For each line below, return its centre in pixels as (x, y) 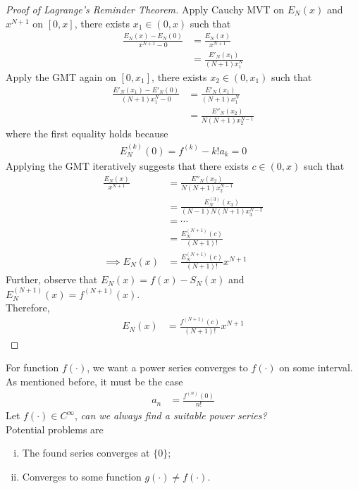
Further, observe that (52, 279)
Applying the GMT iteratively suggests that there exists (127, 165)
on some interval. (316, 367)
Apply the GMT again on (61, 76)
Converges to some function (82, 476)
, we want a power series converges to (167, 367)
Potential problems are (55, 429)
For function (32, 367)
